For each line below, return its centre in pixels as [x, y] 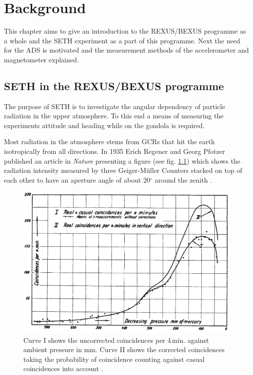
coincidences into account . [63, 368]
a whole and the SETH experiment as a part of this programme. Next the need [122, 40]
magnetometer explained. [41, 59]
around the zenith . [183, 179]
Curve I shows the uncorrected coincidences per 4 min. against [116, 340]
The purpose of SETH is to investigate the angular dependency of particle [115, 106]
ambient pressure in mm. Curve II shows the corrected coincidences [124, 349]
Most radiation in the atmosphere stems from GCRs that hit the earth [109, 141]
